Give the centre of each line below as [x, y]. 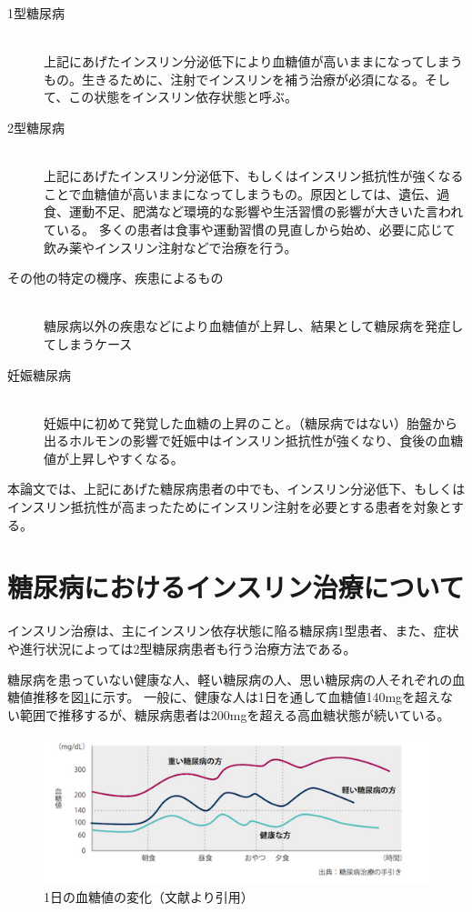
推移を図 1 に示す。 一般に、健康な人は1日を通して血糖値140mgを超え [236, 697]
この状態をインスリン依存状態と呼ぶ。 [183, 97]
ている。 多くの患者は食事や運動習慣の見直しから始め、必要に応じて [250, 229]
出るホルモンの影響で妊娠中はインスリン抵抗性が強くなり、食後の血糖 [254, 441]
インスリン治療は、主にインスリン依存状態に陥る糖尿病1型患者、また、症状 [233, 631]
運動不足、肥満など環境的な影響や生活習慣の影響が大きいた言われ [266, 211]
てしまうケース [88, 343]
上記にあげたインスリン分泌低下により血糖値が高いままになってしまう [253, 61]
